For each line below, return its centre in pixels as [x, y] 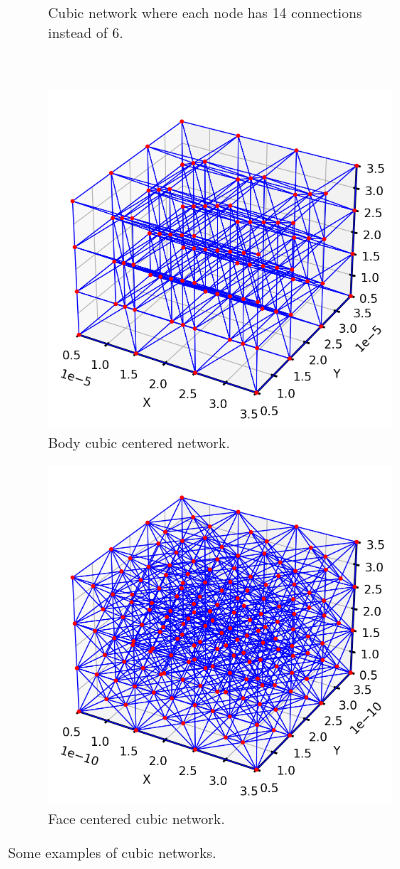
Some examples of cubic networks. [112, 851]
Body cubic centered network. [139, 441]
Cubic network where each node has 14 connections [205, 12]
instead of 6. [86, 31]
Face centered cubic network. [136, 818]
